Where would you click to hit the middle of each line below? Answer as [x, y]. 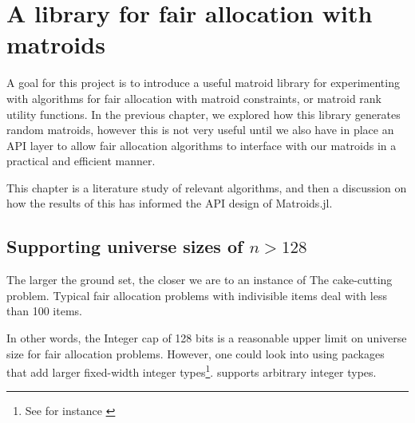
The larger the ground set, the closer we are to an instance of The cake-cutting [200, 280]
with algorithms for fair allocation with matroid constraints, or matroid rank [194, 98]
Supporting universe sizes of [125, 246]
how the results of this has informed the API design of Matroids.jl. [170, 203]
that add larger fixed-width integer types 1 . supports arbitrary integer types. [192, 371]
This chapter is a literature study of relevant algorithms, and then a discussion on [207, 187]
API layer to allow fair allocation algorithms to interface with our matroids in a [202, 145]
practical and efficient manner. [81, 161]
